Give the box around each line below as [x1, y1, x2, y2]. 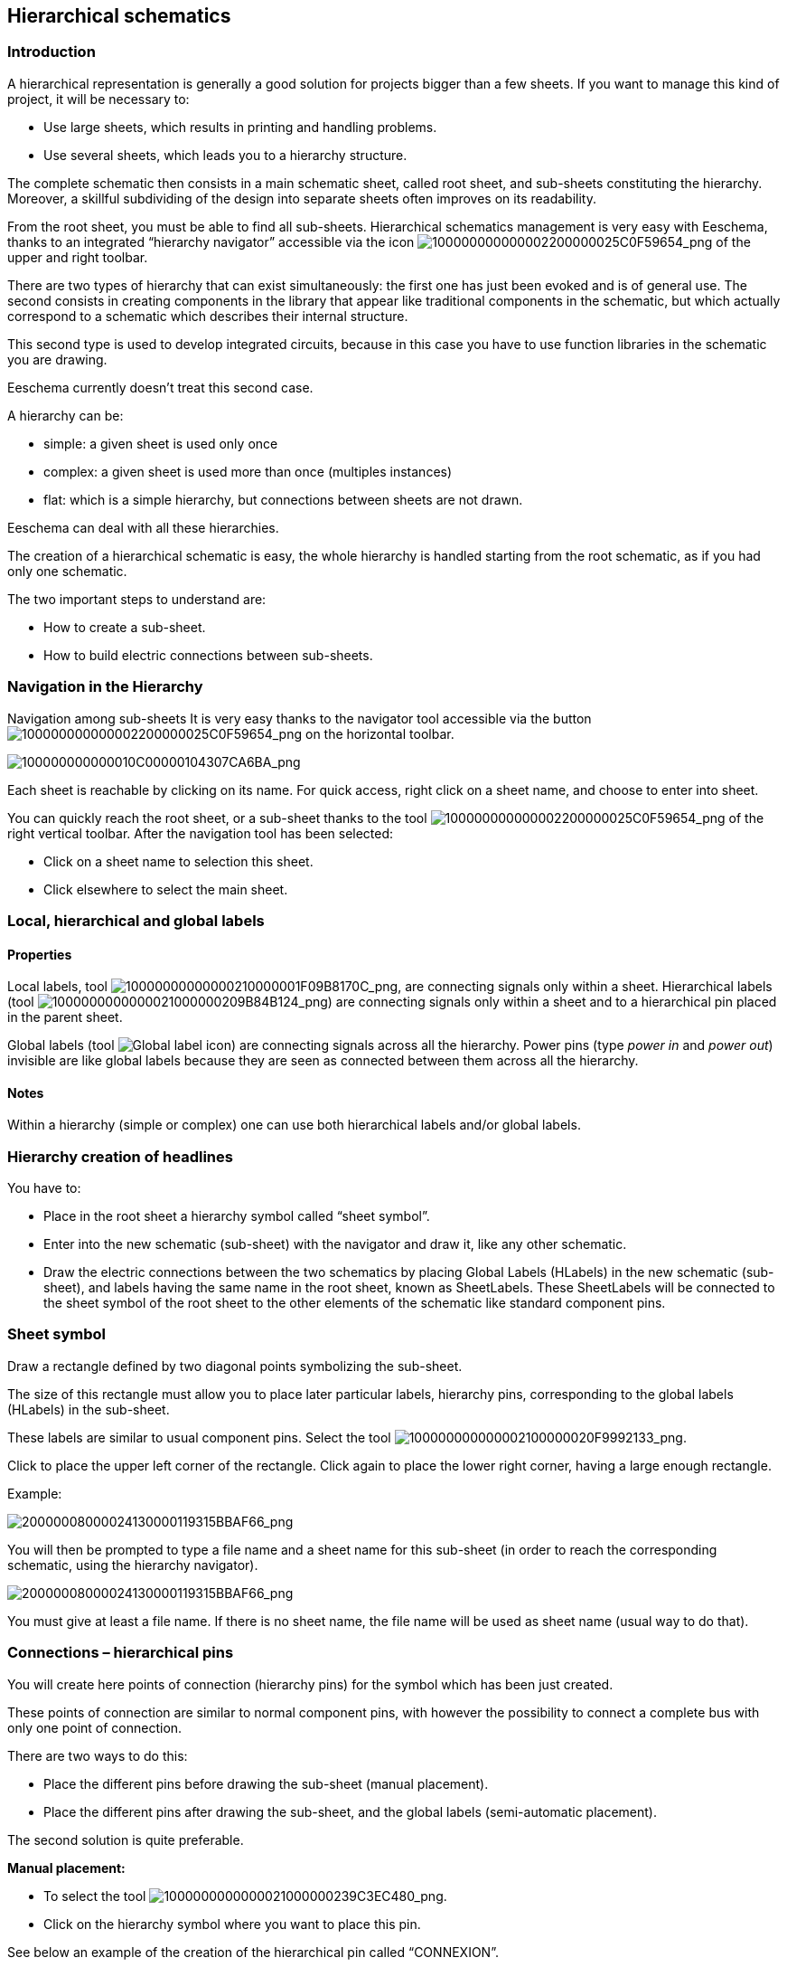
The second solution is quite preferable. [7, 1831, 244, 1848]
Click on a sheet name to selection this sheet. [43, 853, 314, 869]
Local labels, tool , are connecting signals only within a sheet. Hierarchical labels [7, 979, 773, 995]
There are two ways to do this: [7, 1747, 188, 1764]
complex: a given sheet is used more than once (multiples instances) [43, 463, 453, 479]
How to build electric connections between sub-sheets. [43, 647, 373, 663]
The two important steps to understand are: [7, 591, 267, 607]
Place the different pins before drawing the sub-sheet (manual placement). [43, 1775, 489, 1792]
